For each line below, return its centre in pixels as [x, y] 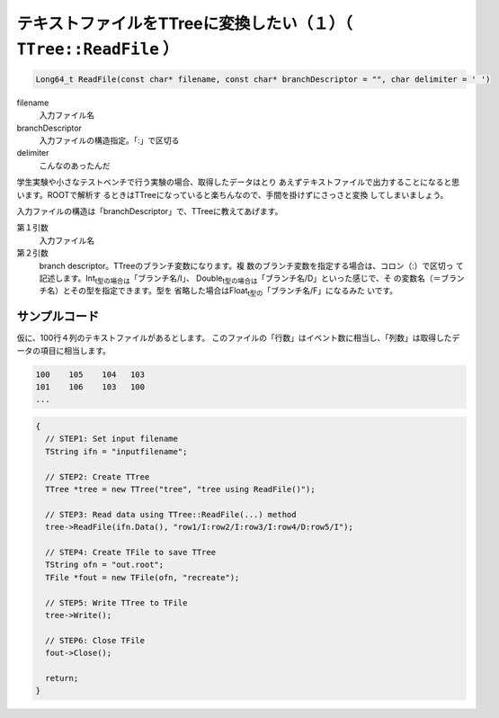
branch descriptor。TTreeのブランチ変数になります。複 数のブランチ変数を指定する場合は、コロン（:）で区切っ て [251, 265]
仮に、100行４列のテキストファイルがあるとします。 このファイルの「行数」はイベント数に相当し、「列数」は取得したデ [238, 338]
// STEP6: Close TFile [95, 640]
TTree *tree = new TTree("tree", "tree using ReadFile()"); [180, 489]
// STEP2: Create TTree [98, 476]
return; [62, 678]
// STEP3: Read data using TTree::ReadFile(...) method [171, 514]
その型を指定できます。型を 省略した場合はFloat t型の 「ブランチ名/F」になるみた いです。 [234, 292]
